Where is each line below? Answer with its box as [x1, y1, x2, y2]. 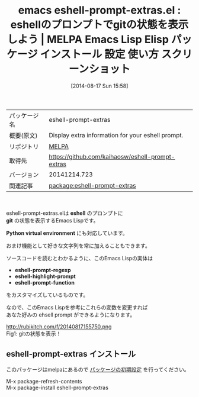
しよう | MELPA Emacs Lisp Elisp [7, 33, 169, 46]
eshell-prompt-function [14, 279, 75, 286]
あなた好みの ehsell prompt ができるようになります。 [6, 311, 136, 318]
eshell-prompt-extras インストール [6, 349, 136, 359]
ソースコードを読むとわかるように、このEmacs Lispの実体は [6, 254, 153, 262]
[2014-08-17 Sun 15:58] [70, 82, 129, 89]
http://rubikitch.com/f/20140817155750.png [6, 323, 112, 330]
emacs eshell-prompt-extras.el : [18, 4, 181, 17]
